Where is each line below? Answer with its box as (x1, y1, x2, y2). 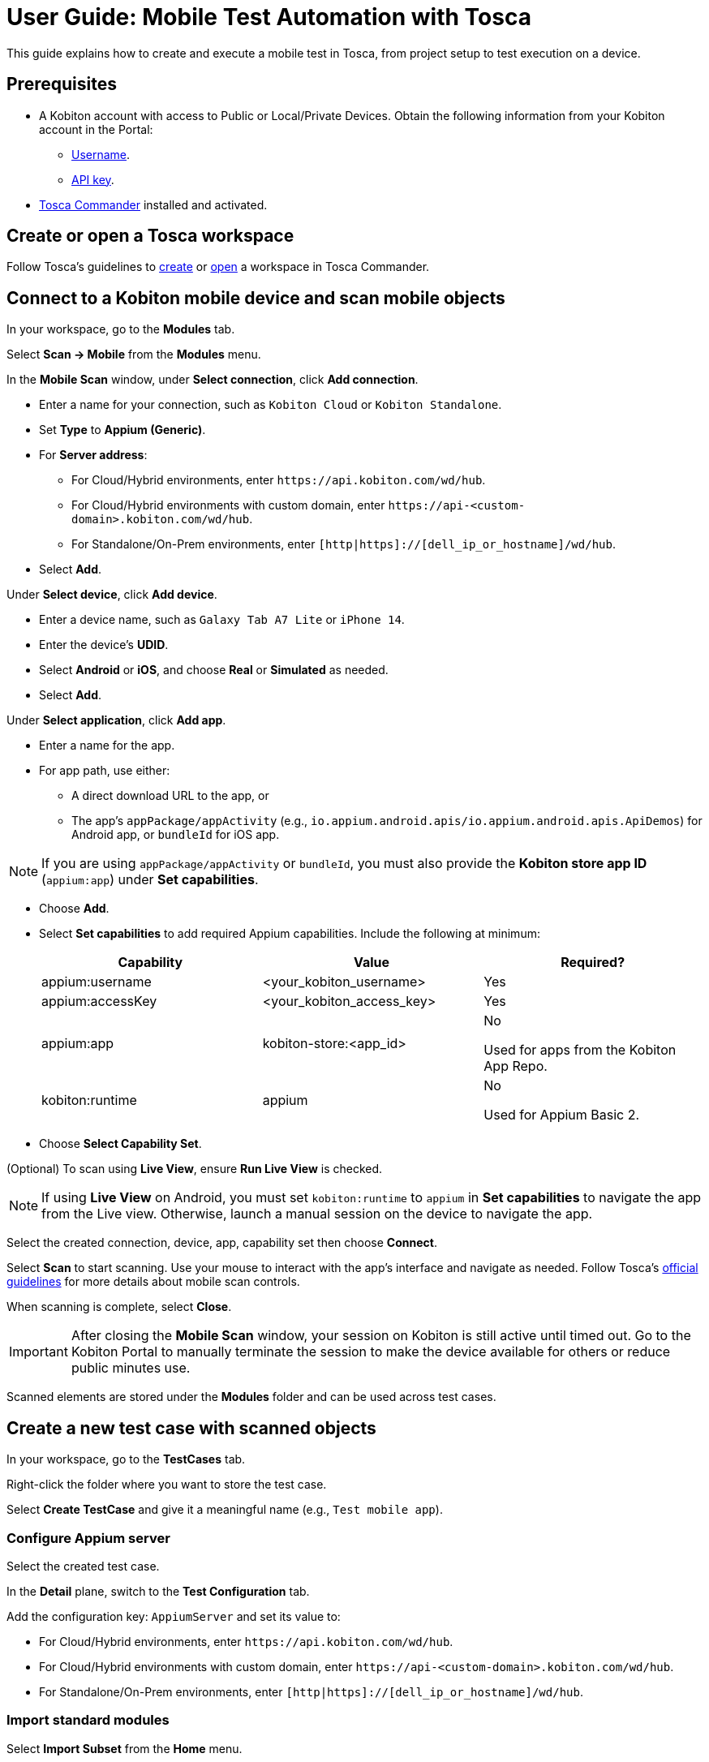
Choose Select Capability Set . (39, 1137, 202, 1151)
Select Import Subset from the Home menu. (6, 1741, 243, 1756)
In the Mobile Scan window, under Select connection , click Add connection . (6, 372, 419, 387)
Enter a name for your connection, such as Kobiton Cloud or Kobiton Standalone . (39, 398, 502, 412)
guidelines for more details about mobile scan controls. (6, 1274, 300, 1289)
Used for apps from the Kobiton (483, 1042, 677, 1059)
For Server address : (39, 448, 148, 462)
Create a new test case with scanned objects (6, 1417, 376, 1438)
